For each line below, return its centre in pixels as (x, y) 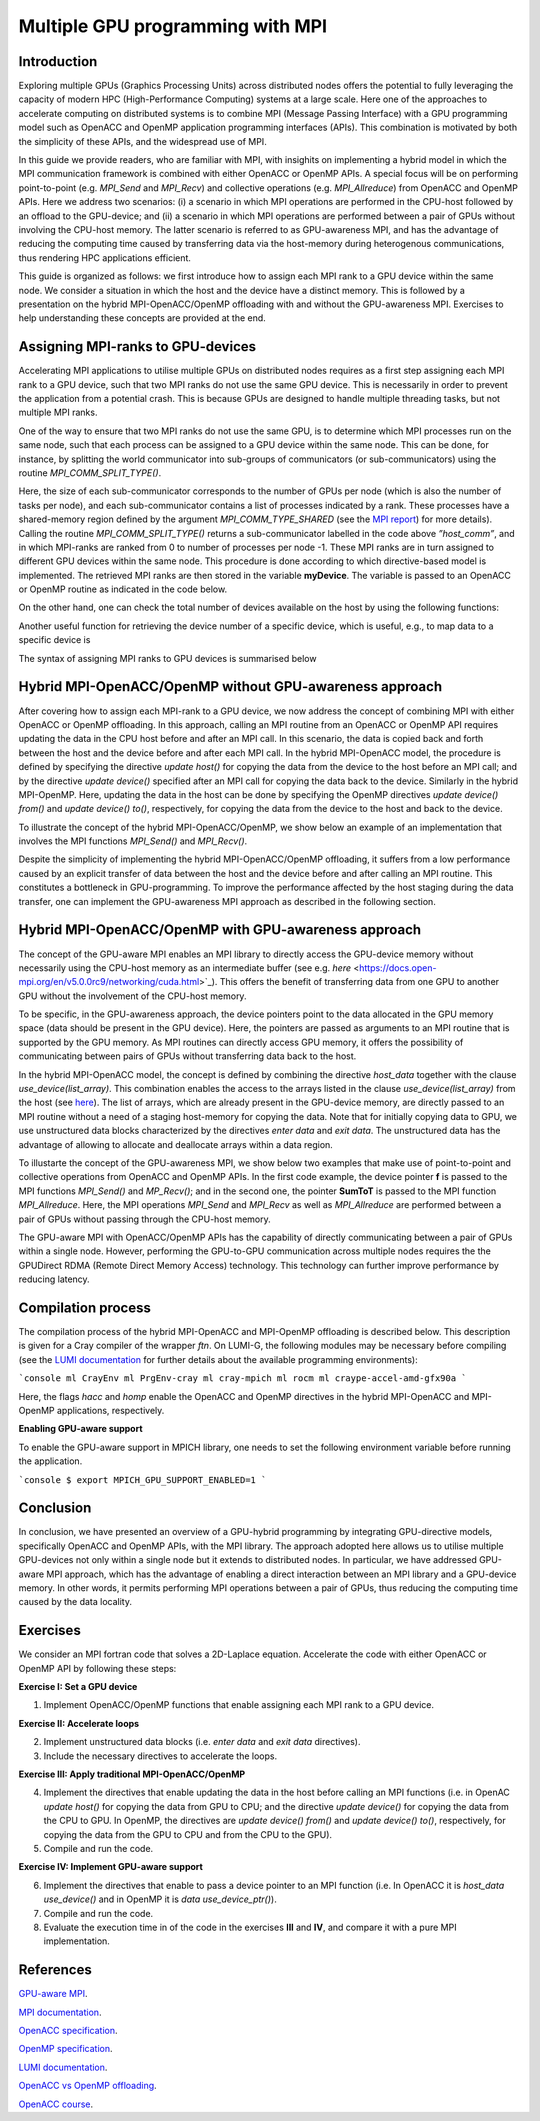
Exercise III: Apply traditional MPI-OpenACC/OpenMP (132, 1774)
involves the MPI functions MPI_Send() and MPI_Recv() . (133, 841)
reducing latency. (54, 1279)
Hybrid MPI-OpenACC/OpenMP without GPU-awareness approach (230, 686)
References (55, 1970)
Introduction (58, 61)
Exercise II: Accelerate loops (79, 1723)
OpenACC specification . (68, 2031)
